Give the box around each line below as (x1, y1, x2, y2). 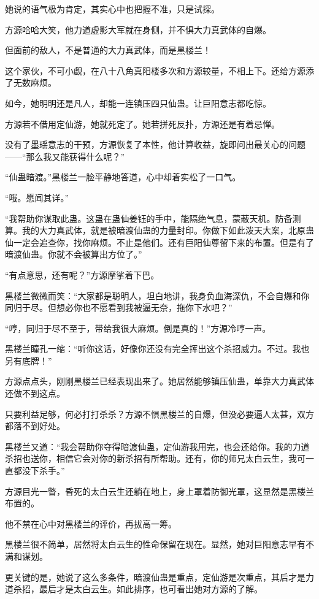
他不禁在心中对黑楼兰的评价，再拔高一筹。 (5, 517, 177, 530)
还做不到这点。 (5, 387, 65, 400)
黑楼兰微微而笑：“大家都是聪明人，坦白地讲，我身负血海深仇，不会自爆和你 (5, 289, 310, 302)
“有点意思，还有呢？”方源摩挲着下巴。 (5, 268, 159, 281)
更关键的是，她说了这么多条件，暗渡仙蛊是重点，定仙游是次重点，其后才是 (5, 570, 306, 583)
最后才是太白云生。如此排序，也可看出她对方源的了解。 (39, 582, 263, 595)
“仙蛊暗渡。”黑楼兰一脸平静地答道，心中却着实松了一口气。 (5, 170, 241, 183)
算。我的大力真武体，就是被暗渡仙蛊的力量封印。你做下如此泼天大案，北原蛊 (5, 224, 314, 237)
